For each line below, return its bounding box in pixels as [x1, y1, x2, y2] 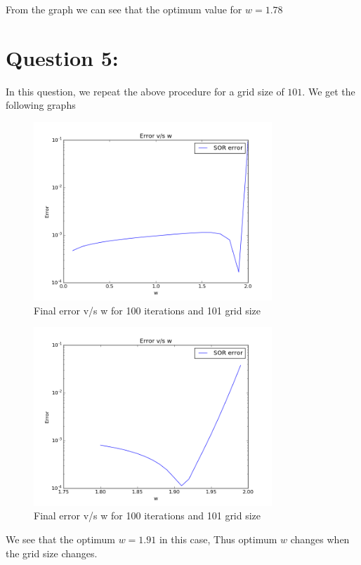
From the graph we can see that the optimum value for [6, 2, 242, 16]
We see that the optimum [6, 532, 116, 547]
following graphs [6, 98, 76, 112]
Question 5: [6, 43, 119, 72]
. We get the [302, 84, 355, 98]
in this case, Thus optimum [159, 532, 277, 547]
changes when [290, 532, 350, 547]
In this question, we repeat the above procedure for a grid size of [6, 84, 284, 98]
